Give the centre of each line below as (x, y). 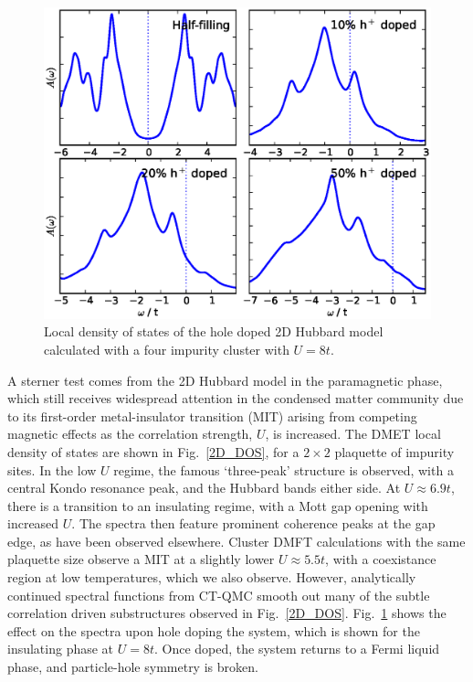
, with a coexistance (381, 559)
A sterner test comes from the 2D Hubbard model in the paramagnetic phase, (225, 380)
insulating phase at (61, 649)
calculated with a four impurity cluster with (167, 349)
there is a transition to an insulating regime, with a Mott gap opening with (218, 505)
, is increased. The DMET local (353, 434)
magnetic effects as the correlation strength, (130, 434)
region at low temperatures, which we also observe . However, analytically (212, 577)
